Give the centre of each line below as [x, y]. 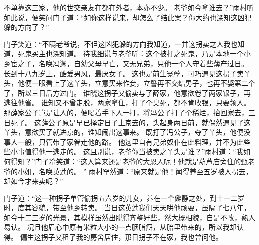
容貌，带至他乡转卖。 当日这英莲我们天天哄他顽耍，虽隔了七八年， [141, 207]
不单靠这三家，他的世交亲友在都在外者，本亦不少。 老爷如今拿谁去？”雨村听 [129, 7]
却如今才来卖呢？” [34, 181]
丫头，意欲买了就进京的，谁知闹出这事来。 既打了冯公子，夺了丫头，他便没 [127, 132]
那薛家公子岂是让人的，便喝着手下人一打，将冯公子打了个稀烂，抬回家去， [126, 112]
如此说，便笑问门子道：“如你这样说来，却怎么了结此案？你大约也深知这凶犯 [128, 17]
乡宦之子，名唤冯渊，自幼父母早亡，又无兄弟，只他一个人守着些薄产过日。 [126, 63]
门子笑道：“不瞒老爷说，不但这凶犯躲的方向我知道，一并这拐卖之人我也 [121, 44]
